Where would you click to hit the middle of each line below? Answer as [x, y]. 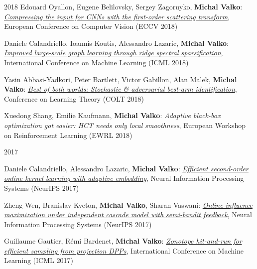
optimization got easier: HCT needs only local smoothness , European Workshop [125, 125]
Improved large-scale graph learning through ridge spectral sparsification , [114, 53]
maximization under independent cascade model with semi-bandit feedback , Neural [128, 214]
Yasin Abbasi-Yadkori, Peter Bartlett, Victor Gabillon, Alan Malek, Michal [121, 79]
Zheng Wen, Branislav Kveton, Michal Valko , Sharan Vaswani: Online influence [128, 204]
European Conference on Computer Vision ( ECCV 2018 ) [91, 26]
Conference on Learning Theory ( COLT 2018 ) [74, 98]
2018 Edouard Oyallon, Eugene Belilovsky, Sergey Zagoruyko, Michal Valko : [123, 6]
